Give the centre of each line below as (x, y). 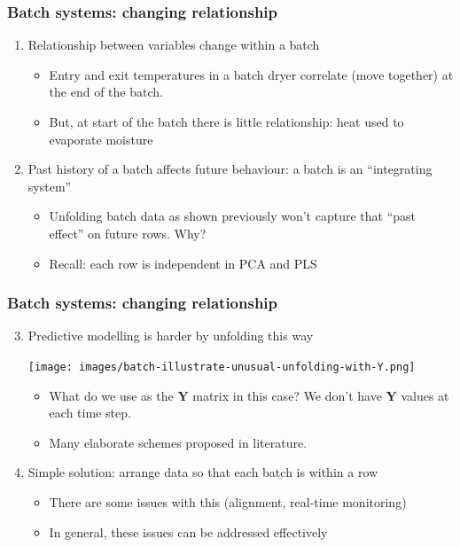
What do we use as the (111, 395)
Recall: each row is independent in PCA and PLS (183, 263)
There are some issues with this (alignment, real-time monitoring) (228, 502)
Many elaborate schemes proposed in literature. (178, 442)
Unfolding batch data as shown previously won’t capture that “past (233, 216)
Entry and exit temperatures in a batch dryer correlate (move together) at (251, 74)
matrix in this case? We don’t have (287, 395)
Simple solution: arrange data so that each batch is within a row (203, 472)
